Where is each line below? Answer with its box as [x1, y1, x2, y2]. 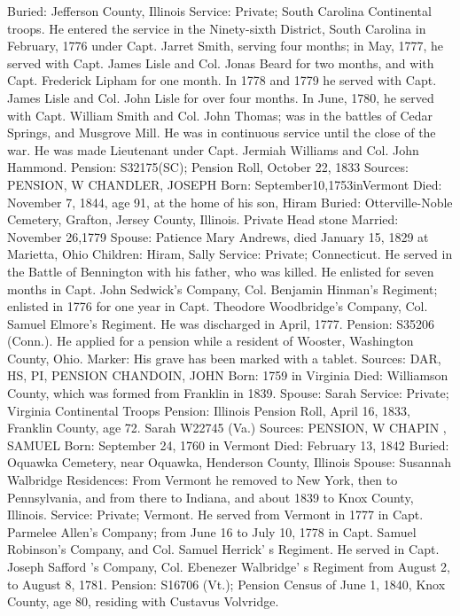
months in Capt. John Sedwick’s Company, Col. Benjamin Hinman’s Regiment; [7, 279, 438, 298]
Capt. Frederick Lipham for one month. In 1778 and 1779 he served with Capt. [7, 71, 437, 90]
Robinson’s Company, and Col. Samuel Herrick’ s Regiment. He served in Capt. [7, 540, 440, 558]
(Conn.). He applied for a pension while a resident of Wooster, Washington [7, 331, 414, 350]
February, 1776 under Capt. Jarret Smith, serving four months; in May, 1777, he [7, 36, 444, 55]
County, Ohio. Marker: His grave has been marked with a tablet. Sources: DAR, [7, 348, 441, 367]
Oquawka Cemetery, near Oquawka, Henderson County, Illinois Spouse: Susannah [7, 453, 451, 472]
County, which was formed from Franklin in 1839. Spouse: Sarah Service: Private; [7, 384, 449, 402]
